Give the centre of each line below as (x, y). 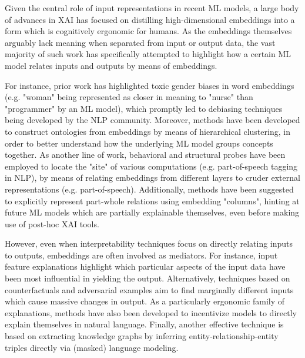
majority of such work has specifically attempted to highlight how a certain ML (148, 54)
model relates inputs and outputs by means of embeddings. (111, 65)
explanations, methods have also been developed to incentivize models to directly (151, 312)
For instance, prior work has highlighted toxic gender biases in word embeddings (150, 85)
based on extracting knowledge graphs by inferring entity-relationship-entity (142, 336)
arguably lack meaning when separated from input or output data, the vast (140, 42)
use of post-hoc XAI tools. (52, 223)
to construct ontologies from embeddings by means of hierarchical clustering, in (148, 131)
